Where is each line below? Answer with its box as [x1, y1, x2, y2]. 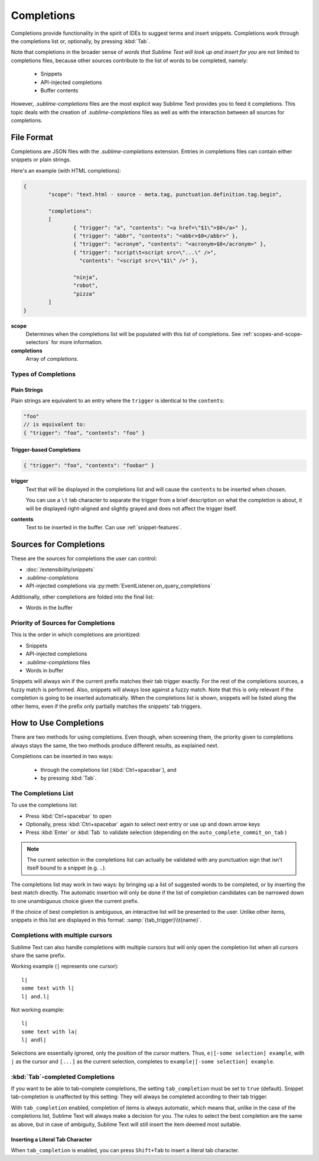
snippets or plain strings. [11, 156, 71, 163]
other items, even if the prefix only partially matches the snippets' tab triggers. [11, 703, 202, 710]
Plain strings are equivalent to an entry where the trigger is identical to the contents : [11, 397, 224, 405]
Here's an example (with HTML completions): [11, 167, 121, 174]
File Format [11, 132, 53, 142]
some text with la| [21, 1028, 78, 1035]
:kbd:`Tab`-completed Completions [11, 1072, 115, 1081]
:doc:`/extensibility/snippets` [25, 565, 95, 573]
